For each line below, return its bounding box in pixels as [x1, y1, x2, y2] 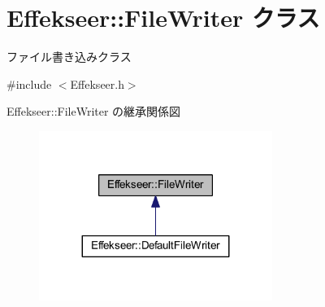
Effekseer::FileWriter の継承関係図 [6, 103, 181, 120]
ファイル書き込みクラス [6, 48, 132, 65]
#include [6, 75, 52, 92]
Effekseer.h [70, 75, 124, 92]
